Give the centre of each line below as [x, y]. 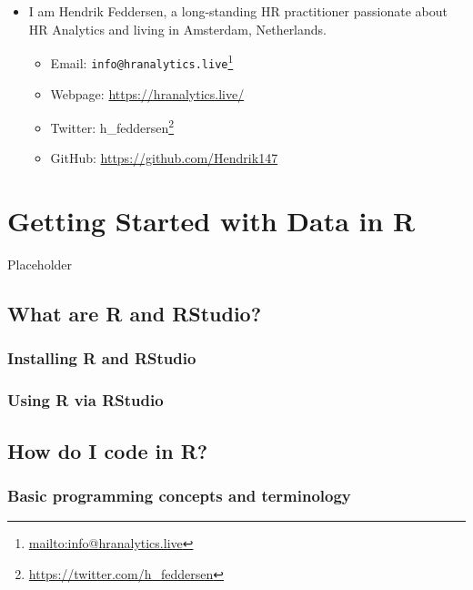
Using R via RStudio [86, 400]
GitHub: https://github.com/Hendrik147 [164, 158]
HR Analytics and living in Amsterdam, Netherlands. [177, 29]
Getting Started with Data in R [211, 221]
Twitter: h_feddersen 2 [112, 126]
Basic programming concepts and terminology [179, 495]
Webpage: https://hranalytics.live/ [147, 93]
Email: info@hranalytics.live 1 [142, 61]
